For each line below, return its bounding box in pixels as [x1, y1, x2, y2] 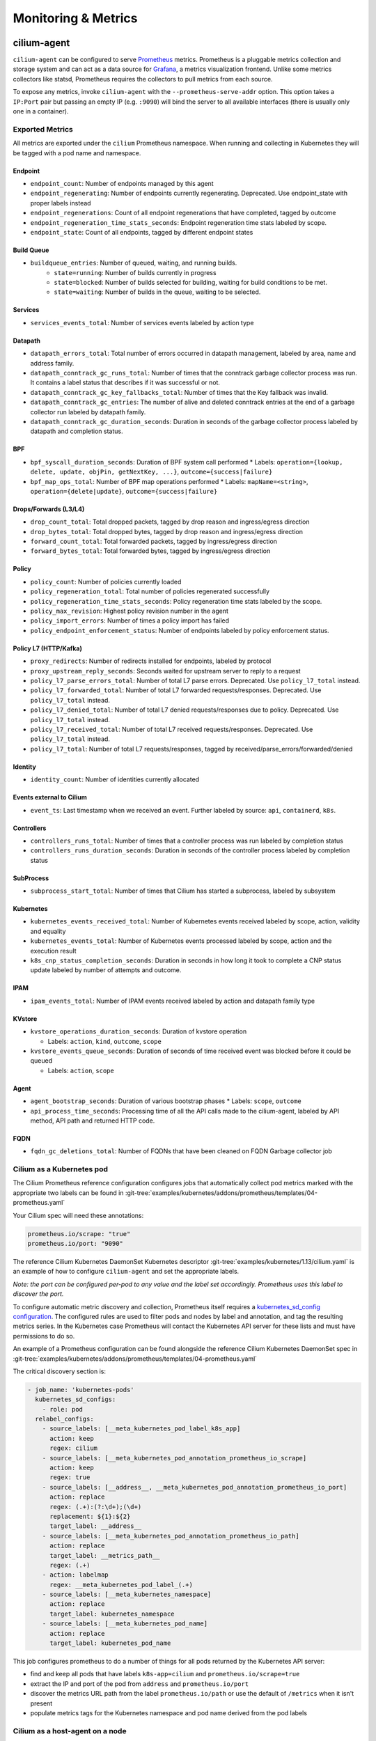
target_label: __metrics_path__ [49, 1552, 160, 1559]
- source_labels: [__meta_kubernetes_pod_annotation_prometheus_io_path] [42, 1532, 299, 1540]
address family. [30, 359, 75, 367]
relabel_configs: [35, 1415, 94, 1423]
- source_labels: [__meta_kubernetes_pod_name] [42, 1620, 208, 1627]
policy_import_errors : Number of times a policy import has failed [30, 616, 230, 625]
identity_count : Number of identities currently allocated [30, 775, 200, 783]
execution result [30, 946, 77, 955]
